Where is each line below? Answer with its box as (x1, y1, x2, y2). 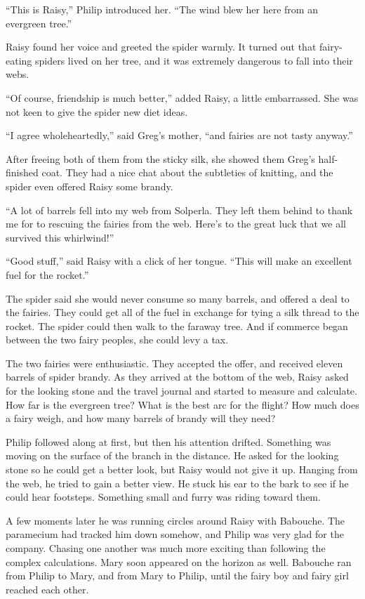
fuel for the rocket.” (6, 267, 89, 282)
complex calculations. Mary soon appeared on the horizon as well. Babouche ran (6, 554, 352, 569)
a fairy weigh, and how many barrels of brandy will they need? (6, 411, 276, 426)
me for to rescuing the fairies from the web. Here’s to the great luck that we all (6, 216, 346, 231)
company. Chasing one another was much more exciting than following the (6, 541, 326, 555)
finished (6, 165, 39, 180)
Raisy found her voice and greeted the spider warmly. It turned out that (6, 39, 317, 54)
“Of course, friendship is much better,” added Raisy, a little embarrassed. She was (6, 90, 359, 105)
